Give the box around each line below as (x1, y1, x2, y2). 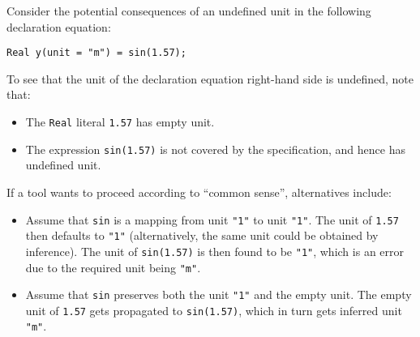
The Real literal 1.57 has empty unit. (25, 113, 215, 130)
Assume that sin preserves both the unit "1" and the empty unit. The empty (25, 286, 412, 303)
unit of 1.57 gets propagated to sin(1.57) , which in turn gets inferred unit (25, 301, 402, 318)
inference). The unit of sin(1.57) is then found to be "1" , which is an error (25, 242, 405, 259)
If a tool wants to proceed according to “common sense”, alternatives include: (6, 183, 392, 200)
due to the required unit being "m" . (25, 258, 201, 275)
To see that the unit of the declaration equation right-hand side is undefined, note (6, 70, 414, 87)
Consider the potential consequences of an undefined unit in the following (6, 2, 371, 19)
